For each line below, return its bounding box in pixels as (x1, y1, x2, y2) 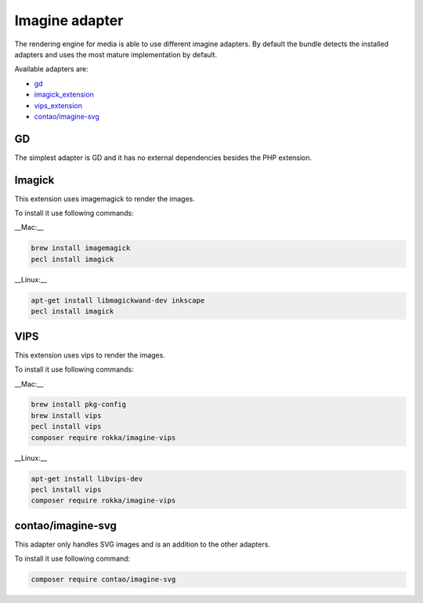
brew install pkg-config (31, 400, 127, 409)
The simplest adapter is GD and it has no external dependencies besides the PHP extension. (14, 153, 313, 162)
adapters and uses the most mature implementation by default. (14, 49, 218, 59)
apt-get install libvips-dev (31, 474, 143, 483)
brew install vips (31, 411, 102, 420)
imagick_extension (34, 90, 94, 100)
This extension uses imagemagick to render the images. (14, 194, 196, 203)
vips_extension (34, 100, 82, 110)
